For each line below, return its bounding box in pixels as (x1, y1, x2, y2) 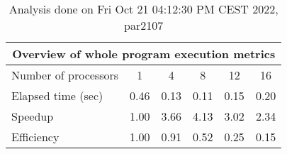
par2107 (124, 17, 164, 33)
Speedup (11, 108, 54, 124)
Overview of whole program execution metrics (12, 45, 276, 62)
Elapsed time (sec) (11, 87, 103, 104)
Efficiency (11, 128, 60, 145)
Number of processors (11, 67, 119, 83)
